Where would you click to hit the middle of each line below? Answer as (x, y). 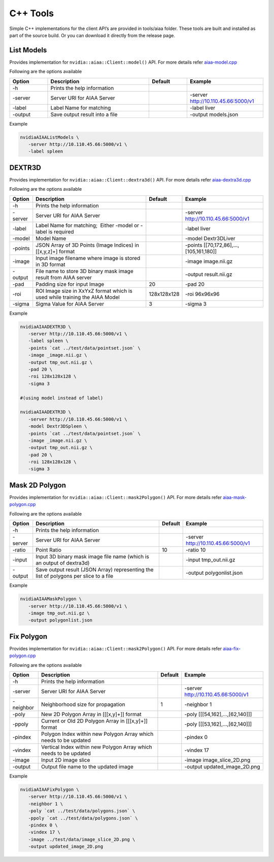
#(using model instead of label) (62, 398)
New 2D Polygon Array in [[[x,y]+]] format (91, 714)
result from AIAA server (64, 277)
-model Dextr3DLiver (210, 238)
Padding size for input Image (70, 284)
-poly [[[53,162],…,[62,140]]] (218, 724)
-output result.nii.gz (209, 274)
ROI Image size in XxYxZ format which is (84, 291)
